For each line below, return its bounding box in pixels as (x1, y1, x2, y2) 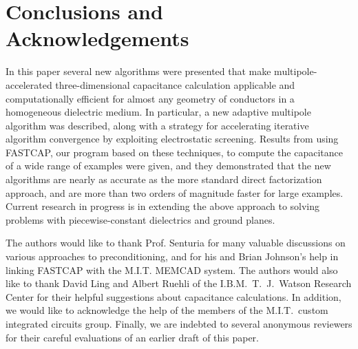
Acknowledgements (6, 24, 189, 52)
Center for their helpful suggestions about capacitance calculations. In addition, (6, 289, 341, 304)
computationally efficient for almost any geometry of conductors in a (6, 91, 295, 105)
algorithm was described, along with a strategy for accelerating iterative (6, 118, 309, 132)
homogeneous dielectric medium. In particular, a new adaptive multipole (6, 105, 311, 119)
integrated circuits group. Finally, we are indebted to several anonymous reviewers (6, 317, 352, 330)
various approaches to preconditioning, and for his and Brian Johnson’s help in (6, 249, 339, 264)
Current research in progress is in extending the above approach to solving (6, 199, 320, 213)
